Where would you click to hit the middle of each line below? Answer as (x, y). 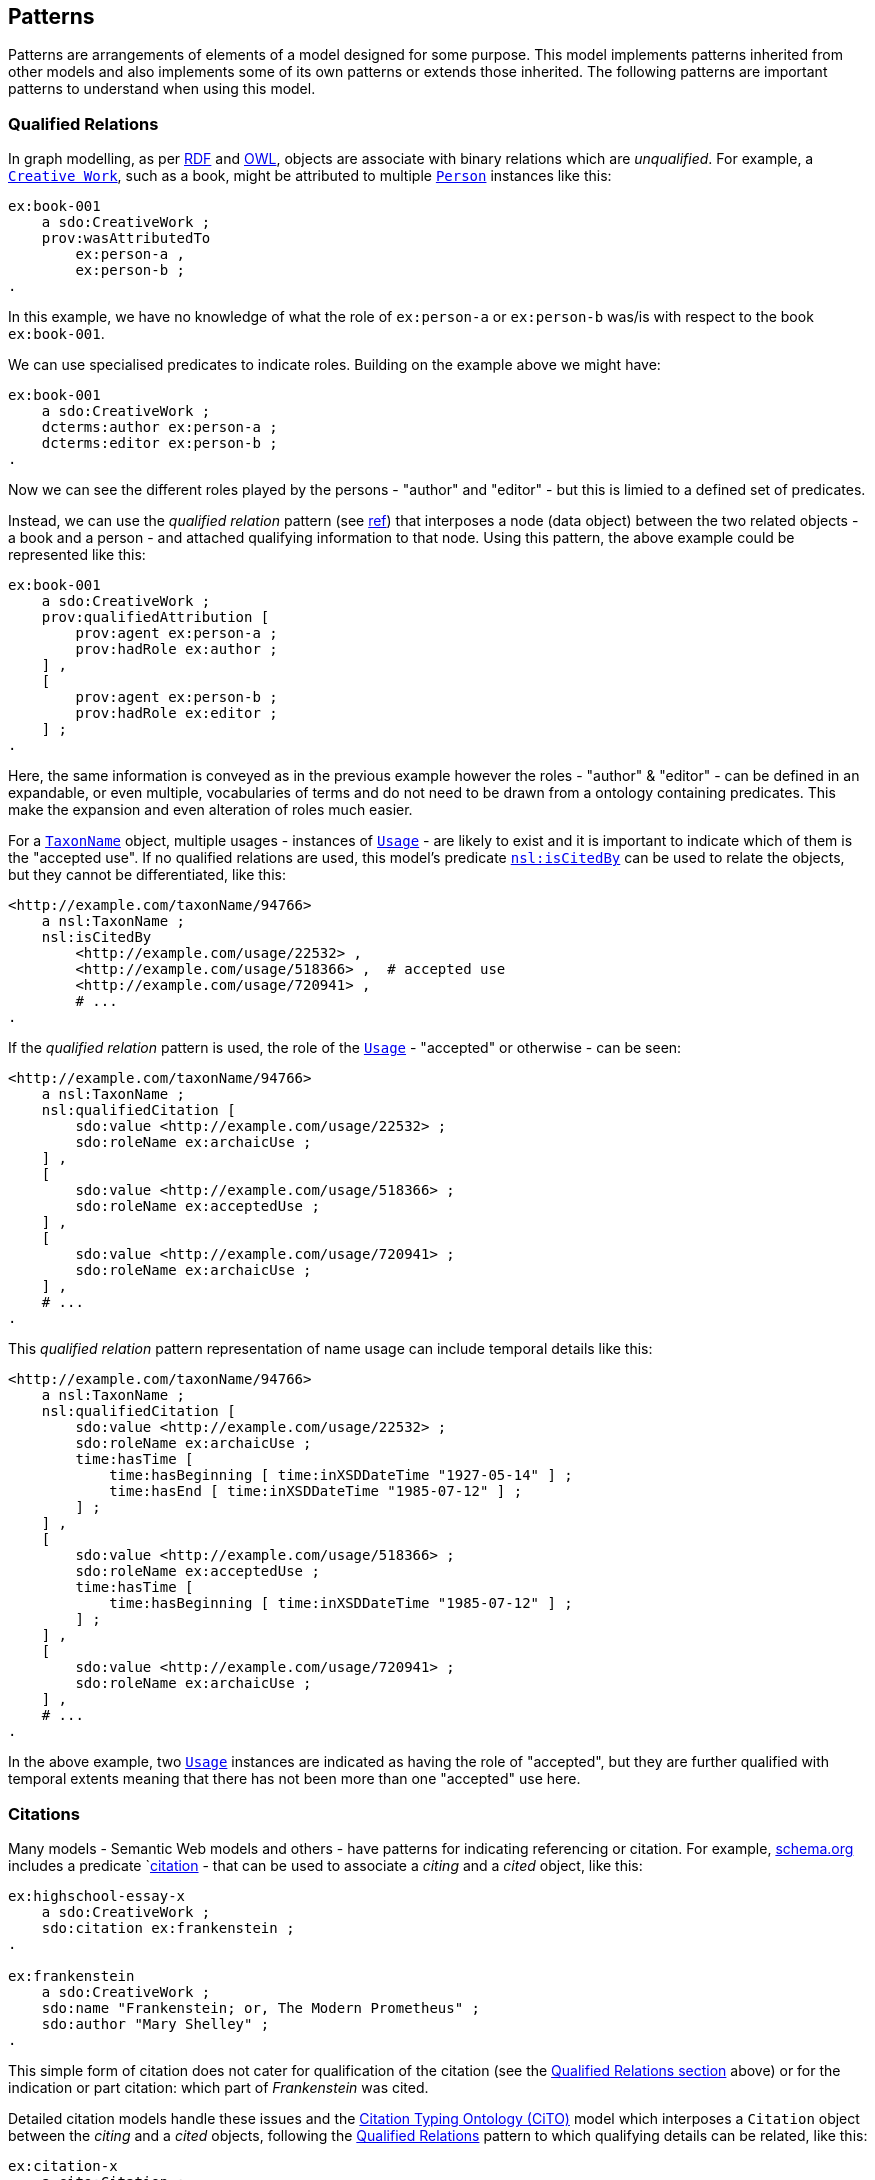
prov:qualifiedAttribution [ (155, 617)
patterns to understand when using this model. (162, 89)
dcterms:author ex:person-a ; (159, 427)
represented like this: (77, 555)
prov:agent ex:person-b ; (176, 697)
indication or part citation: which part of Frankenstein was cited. (218, 2087)
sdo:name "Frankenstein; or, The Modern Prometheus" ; (261, 2007)
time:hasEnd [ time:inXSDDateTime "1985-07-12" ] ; (316, 1491)
